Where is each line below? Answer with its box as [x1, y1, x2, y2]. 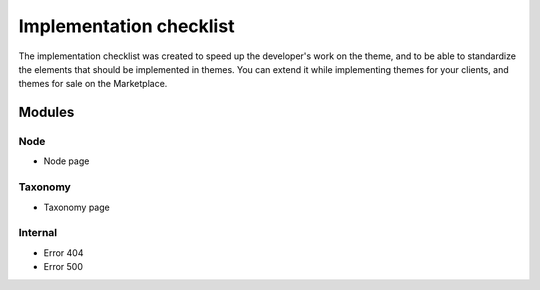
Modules [18, 104, 75, 121]
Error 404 [43, 246, 84, 259]
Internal [18, 226, 58, 240]
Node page [43, 155, 90, 167]
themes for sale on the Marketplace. [18, 78, 168, 90]
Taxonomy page [43, 201, 110, 213]
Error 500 [43, 261, 84, 273]
